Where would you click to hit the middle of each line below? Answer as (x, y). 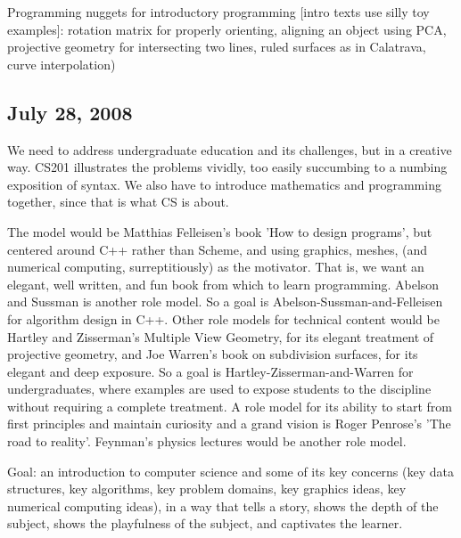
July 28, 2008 (70, 112)
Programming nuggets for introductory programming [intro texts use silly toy (218, 12)
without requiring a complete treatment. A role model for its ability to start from (230, 406)
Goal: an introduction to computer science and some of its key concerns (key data (230, 471)
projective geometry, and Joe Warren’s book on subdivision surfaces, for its (213, 354)
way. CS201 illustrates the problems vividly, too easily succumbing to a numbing (227, 167)
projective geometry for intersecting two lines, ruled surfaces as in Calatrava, (217, 47)
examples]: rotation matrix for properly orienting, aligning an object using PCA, (227, 29)
